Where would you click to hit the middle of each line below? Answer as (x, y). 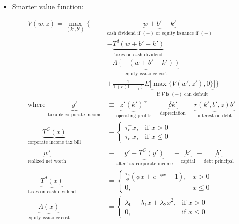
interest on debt (214, 116)
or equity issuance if (177, 33)
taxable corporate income (75, 115)
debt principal (219, 161)
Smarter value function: (48, 6)
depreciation (173, 113)
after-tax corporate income (144, 164)
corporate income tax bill (54, 143)
